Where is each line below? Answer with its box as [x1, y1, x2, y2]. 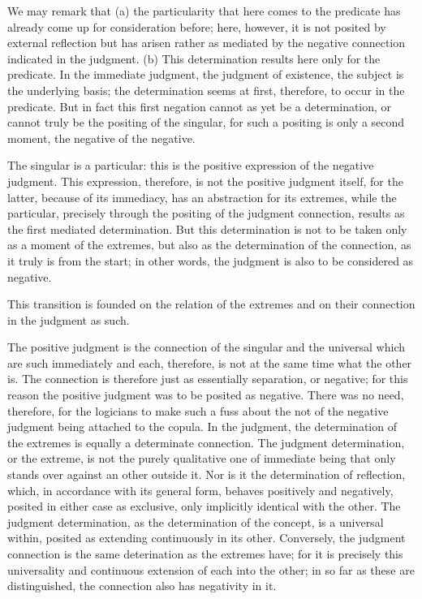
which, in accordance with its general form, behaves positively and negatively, [7, 481, 394, 498]
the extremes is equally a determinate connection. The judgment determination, [7, 433, 405, 450]
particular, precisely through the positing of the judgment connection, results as [7, 205, 405, 222]
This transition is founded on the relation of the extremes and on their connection [7, 295, 416, 312]
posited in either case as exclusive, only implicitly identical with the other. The [7, 498, 401, 515]
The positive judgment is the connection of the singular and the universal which [7, 338, 406, 356]
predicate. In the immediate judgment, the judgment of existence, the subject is [7, 66, 404, 83]
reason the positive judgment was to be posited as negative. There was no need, [7, 386, 404, 403]
